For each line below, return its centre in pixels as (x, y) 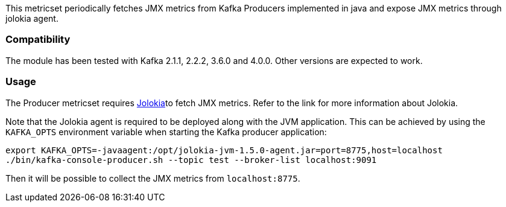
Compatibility (38, 40)
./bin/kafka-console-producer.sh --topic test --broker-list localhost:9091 (191, 160)
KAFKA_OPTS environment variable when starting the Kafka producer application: (166, 132)
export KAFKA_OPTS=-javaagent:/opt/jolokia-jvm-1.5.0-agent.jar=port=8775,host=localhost (224, 150)
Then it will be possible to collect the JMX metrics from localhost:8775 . (153, 178)
